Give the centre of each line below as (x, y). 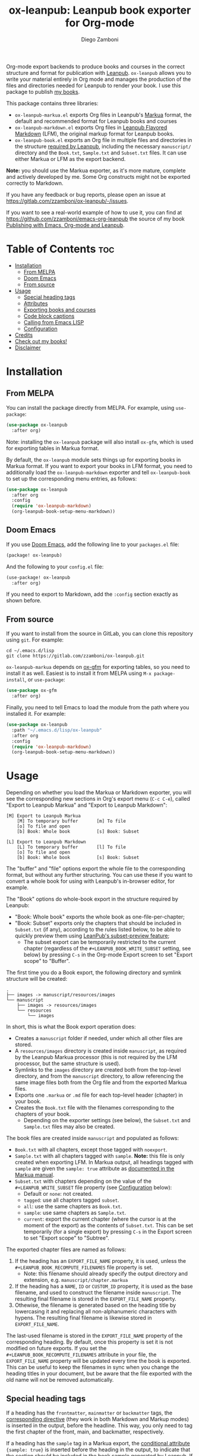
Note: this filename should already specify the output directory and (106, 1274)
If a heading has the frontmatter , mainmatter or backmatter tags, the (89, 1413)
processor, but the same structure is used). (67, 1063)
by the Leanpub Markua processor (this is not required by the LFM (96, 1057)
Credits (24, 335)
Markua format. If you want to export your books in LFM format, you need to (99, 466)
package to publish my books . (43, 91)
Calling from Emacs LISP (54, 322)
